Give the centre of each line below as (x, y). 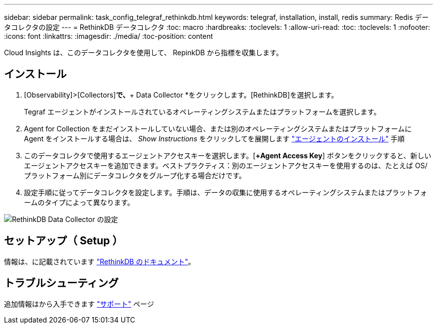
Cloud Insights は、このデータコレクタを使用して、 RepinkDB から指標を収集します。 (144, 53)
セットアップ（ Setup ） (64, 241)
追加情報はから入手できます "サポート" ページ (79, 304)
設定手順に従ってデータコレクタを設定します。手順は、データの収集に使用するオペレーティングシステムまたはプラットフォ (226, 192)
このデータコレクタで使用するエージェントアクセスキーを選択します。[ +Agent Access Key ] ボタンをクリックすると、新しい (228, 155)
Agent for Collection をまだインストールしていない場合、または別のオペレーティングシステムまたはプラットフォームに (218, 128)
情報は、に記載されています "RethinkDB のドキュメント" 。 (100, 261)
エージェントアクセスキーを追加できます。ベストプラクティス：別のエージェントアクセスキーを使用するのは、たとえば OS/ (226, 165)
